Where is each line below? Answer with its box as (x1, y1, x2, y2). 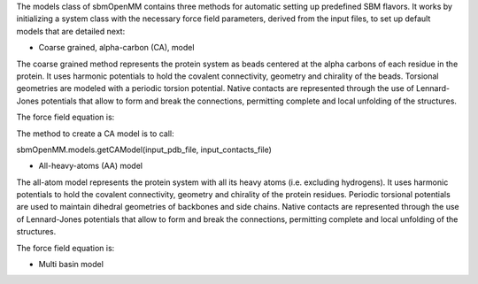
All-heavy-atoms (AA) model (38, 160, 143, 172)
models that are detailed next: (16, 26, 126, 36)
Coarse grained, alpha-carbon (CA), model (38, 42, 195, 53)
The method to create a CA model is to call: (16, 128, 174, 139)
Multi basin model (38, 259, 104, 270)
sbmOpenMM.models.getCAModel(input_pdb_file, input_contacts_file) (16, 144, 272, 155)
